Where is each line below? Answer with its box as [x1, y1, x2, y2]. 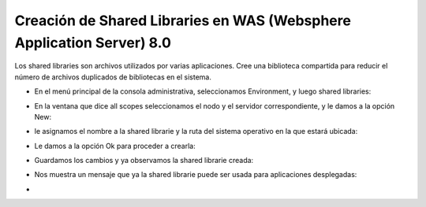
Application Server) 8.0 [14, 34, 171, 51]
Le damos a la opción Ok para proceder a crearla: [34, 141, 196, 150]
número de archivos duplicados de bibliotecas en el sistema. [14, 72, 212, 82]
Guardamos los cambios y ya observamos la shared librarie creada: [34, 156, 254, 165]
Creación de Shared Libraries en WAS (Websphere [14, 12, 351, 29]
